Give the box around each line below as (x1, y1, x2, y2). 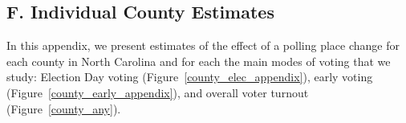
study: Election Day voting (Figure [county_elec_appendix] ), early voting (6, 68, 373, 85)
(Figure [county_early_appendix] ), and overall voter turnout (6, 84, 309, 100)
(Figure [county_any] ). (6, 100, 121, 117)
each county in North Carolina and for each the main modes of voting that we (6, 52, 391, 69)
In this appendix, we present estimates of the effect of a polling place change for (6, 37, 400, 54)
